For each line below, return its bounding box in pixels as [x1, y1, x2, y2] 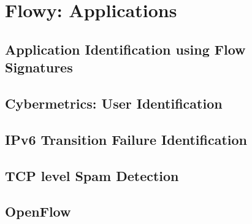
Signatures [5, 58, 73, 77]
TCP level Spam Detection [5, 166, 179, 185]
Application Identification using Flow [5, 39, 246, 58]
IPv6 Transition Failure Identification [5, 129, 248, 149]
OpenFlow [5, 202, 71, 221]
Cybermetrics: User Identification [5, 93, 223, 112]
